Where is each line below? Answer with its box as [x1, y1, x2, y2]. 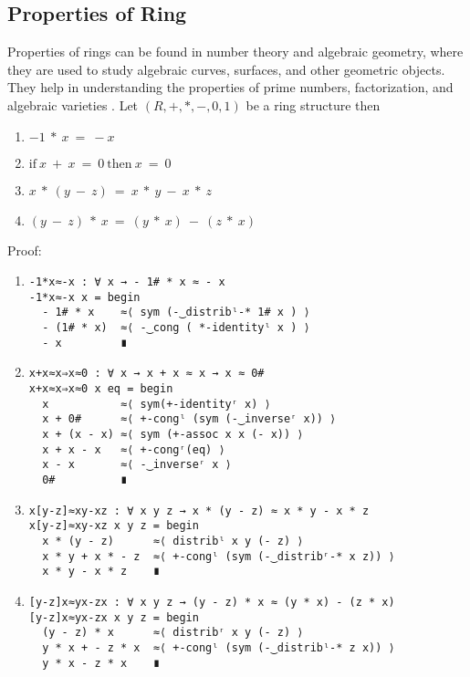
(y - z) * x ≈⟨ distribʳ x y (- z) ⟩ [42, 626, 304, 640]
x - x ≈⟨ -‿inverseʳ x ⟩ [42, 458, 232, 472]
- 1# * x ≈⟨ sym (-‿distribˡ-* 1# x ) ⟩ [42, 306, 310, 319]
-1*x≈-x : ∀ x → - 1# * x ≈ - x [28, 276, 225, 289]
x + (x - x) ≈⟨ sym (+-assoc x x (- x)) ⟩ [42, 428, 304, 442]
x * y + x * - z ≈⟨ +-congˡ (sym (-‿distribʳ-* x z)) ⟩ [42, 549, 395, 563]
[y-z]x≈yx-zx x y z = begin [28, 610, 199, 624]
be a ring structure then [245, 95, 381, 114]
